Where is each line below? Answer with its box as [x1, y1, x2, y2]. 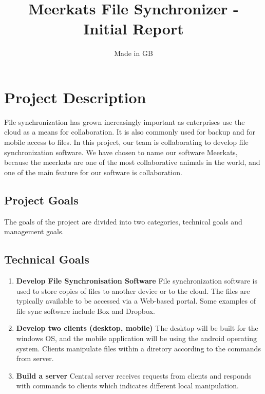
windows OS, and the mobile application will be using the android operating [16, 332, 257, 343]
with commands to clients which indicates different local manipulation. [16, 380, 239, 391]
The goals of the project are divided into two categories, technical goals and [4, 216, 242, 227]
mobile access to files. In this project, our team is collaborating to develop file [4, 137, 249, 147]
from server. [16, 353, 54, 364]
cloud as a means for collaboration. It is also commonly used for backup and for [4, 126, 255, 137]
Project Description [4, 86, 146, 107]
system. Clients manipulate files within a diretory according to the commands [16, 343, 261, 353]
